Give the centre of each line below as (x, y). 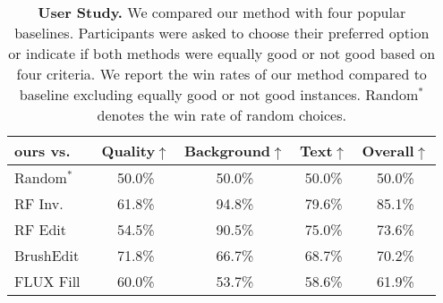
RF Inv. (39, 203)
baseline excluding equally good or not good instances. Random (219, 94)
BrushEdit (47, 255)
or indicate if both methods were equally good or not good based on (222, 53)
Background (228, 151)
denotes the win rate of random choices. (221, 115)
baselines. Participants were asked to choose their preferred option (222, 33)
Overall (388, 151)
